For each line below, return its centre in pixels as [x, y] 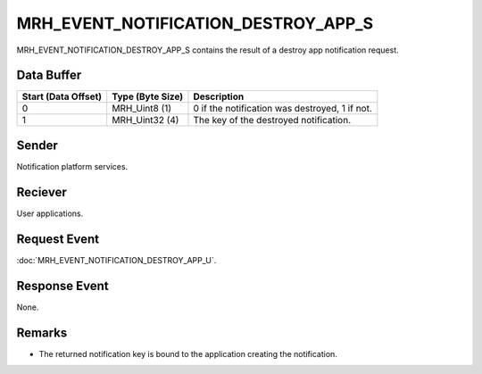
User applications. [50, 213]
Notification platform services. [72, 166]
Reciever [42, 192]
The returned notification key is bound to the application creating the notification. [188, 353]
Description [219, 96]
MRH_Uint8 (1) [142, 109]
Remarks [42, 332]
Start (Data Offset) [62, 96]
